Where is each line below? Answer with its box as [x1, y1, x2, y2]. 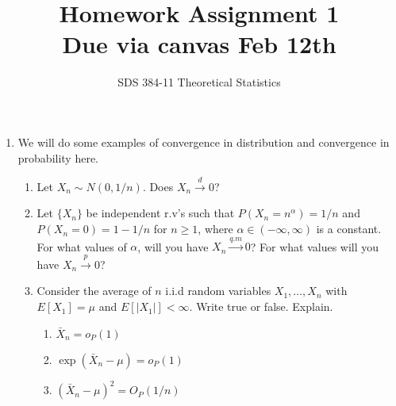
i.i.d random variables [165, 282, 271, 299]
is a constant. [316, 220, 382, 237]
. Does [142, 178, 174, 194]
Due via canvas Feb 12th [62, 28, 336, 60]
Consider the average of [37, 282, 152, 299]
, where [198, 220, 233, 237]
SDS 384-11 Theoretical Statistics [117, 74, 281, 90]
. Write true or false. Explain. [189, 298, 333, 315]
